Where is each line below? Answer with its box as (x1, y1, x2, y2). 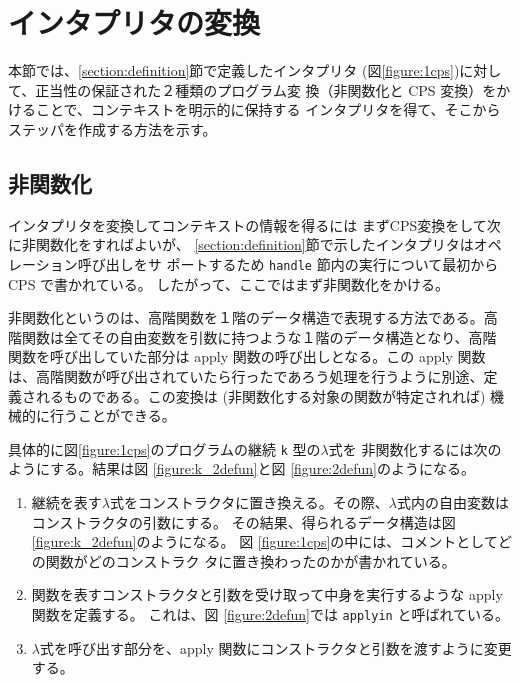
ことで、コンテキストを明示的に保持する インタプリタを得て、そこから (35, 99, 501, 120)
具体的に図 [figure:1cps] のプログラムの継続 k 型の (8, 438, 321, 459)
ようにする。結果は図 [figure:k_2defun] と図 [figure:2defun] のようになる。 (8, 458, 475, 479)
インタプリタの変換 (8, 2, 261, 43)
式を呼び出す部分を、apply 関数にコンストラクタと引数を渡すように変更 (39, 637, 512, 658)
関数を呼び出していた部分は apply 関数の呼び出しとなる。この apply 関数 (8, 346, 486, 367)
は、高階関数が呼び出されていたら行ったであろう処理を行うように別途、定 (8, 365, 498, 386)
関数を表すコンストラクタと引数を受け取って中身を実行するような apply (31, 584, 503, 605)
